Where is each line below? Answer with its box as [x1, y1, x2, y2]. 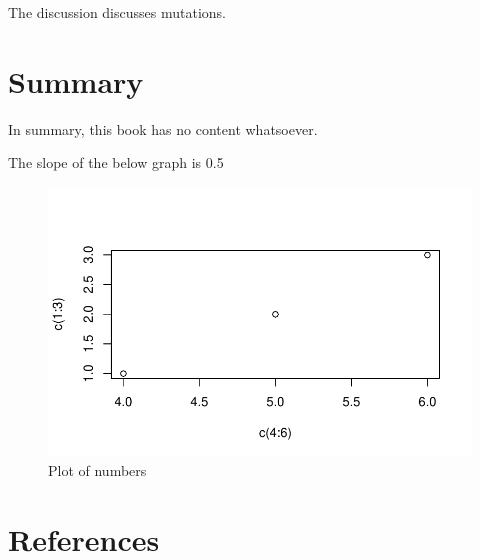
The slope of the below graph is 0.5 [8, 152, 224, 173]
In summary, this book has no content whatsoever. [8, 118, 318, 139]
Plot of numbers [48, 460, 147, 481]
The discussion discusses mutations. [8, 2, 226, 22]
